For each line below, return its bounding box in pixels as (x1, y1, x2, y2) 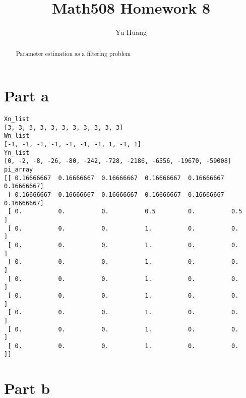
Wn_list (4, 132, 30, 140)
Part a (4, 85, 49, 106)
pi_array (4, 166, 33, 174)
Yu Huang (115, 27, 147, 37)
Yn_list (4, 149, 30, 156)
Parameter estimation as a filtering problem (16, 49, 131, 58)
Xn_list (4, 116, 30, 123)
